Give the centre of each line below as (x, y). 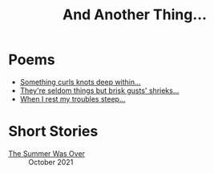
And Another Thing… (135, 15)
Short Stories (53, 132)
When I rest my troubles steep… (73, 99)
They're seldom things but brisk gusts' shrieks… (99, 91)
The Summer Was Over (47, 153)
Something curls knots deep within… (81, 82)
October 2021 (51, 162)
